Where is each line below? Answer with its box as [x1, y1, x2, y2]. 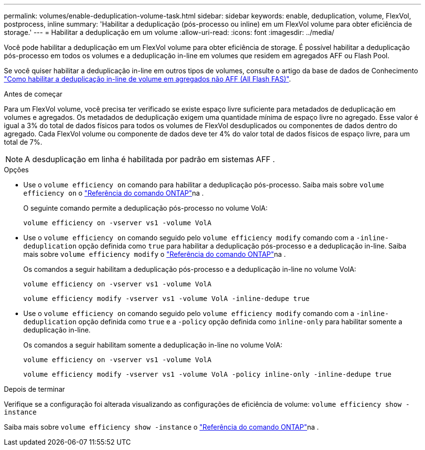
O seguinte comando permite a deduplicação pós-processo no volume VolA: [23, 204, 268, 212]
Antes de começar [4, 90, 63, 98]
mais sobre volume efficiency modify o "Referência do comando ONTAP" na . [23, 250, 286, 258]
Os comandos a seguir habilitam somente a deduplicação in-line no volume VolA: [23, 341, 282, 349]
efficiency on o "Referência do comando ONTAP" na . [23, 189, 204, 197]
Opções [4, 166, 29, 174]
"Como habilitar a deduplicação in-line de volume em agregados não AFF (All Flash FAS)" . [4, 75, 291, 83]
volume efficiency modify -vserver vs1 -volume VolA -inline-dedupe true [23, 295, 310, 302]
